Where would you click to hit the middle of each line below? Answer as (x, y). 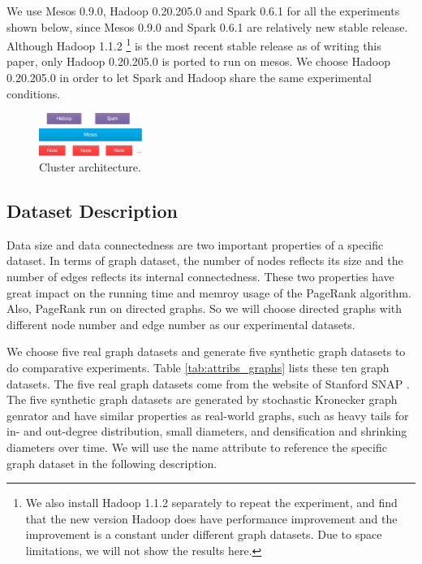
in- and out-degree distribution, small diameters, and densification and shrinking (207, 431)
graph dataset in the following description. (112, 463)
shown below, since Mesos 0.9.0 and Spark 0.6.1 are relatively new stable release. (207, 26)
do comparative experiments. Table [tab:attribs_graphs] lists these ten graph (198, 368)
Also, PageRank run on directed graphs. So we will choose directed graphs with (205, 308)
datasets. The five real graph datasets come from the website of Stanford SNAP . (208, 383)
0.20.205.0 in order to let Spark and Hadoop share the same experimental (189, 78)
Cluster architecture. (90, 167)
